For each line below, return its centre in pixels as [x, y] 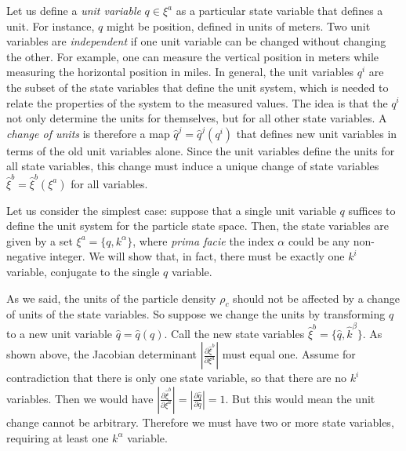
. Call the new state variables [234, 333]
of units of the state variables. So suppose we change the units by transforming [196, 314]
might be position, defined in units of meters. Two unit [238, 25]
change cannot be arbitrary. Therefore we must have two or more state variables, [200, 422]
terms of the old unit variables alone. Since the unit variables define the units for [201, 150]
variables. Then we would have [80, 398]
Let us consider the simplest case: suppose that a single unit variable [171, 210]
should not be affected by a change [316, 298]
